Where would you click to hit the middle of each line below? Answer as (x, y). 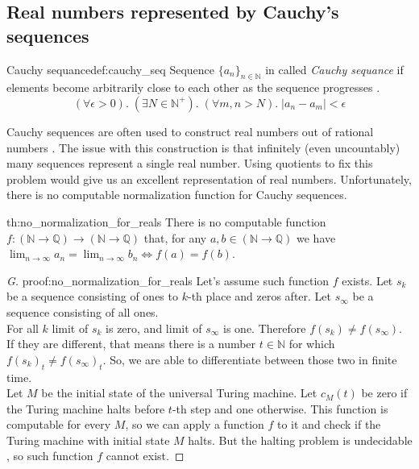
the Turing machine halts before (86, 408)
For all (23, 328)
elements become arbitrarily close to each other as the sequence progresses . (193, 87)
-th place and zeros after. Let (259, 296)
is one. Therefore (265, 328)
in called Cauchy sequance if (334, 69)
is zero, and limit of (154, 328)
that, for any (175, 237)
